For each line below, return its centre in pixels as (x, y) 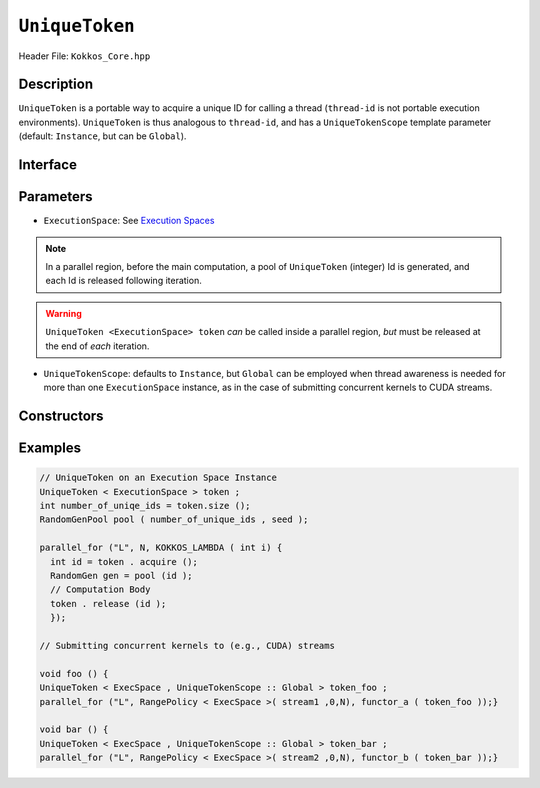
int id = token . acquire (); (124, 561)
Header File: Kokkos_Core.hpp (84, 56)
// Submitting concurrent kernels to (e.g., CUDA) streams (187, 645)
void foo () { (74, 673)
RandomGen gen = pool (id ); (122, 576)
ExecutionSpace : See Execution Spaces (129, 221)
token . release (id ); (108, 603)
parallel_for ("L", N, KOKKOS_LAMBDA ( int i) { (161, 548)
